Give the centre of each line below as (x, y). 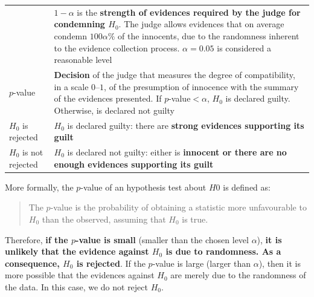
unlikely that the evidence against (77, 251)
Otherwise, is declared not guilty (114, 110)
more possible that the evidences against (80, 275)
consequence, (32, 263)
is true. (195, 219)
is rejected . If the (111, 263)
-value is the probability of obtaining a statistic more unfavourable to (178, 207)
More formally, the (39, 187)
